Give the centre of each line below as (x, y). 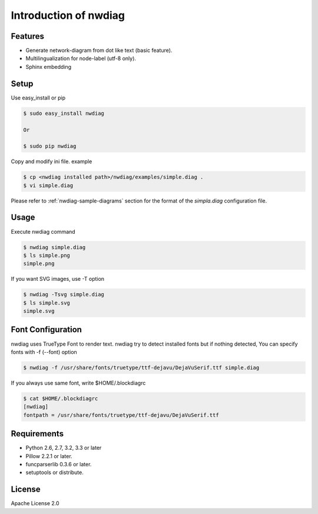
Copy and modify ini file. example (52, 161)
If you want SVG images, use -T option (58, 279)
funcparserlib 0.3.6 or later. (59, 464)
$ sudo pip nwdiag (50, 146)
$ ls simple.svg (47, 303)
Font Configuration (47, 330)
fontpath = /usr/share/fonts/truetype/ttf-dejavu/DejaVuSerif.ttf (121, 415)
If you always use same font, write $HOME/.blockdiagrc (78, 383)
